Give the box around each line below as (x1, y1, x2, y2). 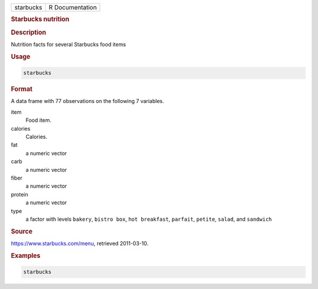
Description (11, 28, 47, 36)
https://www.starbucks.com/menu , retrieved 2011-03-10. (11, 240, 148, 247)
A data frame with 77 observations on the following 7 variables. (11, 98, 164, 105)
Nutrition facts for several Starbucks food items (11, 41, 126, 48)
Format (11, 85, 32, 94)
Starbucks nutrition (11, 15, 69, 24)
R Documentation (48, 4, 97, 11)
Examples (11, 251, 41, 260)
